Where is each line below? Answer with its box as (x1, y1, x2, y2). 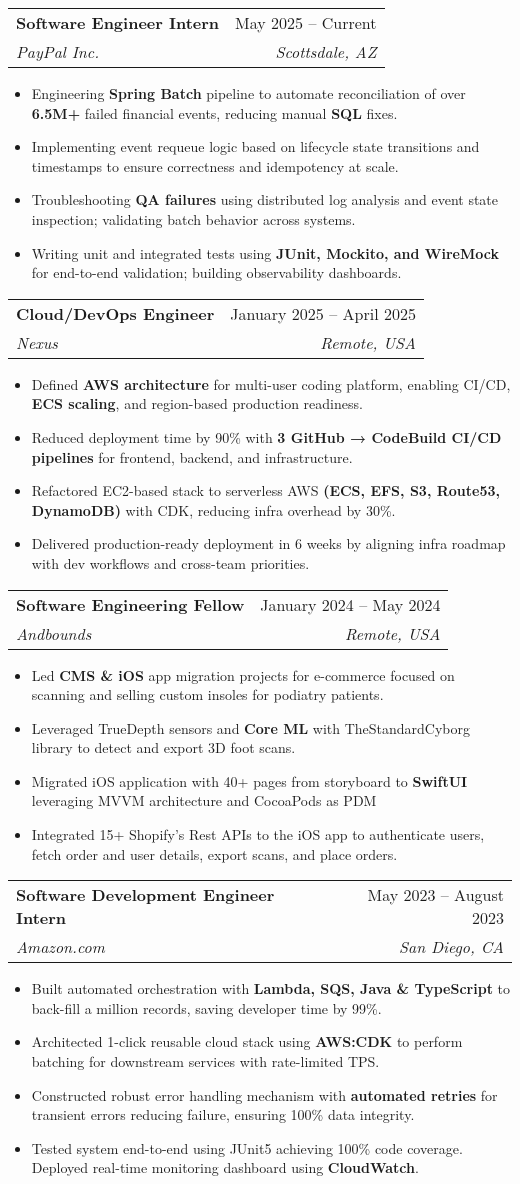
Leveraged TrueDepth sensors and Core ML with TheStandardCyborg (31, 717, 471, 738)
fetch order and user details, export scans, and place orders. (31, 843, 398, 864)
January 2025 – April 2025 (230, 301, 416, 325)
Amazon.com (16, 935, 105, 959)
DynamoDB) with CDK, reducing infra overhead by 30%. (31, 499, 396, 520)
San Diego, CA (399, 935, 504, 959)
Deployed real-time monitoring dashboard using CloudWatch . (31, 1157, 419, 1178)
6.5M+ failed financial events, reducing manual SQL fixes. (31, 102, 398, 123)
